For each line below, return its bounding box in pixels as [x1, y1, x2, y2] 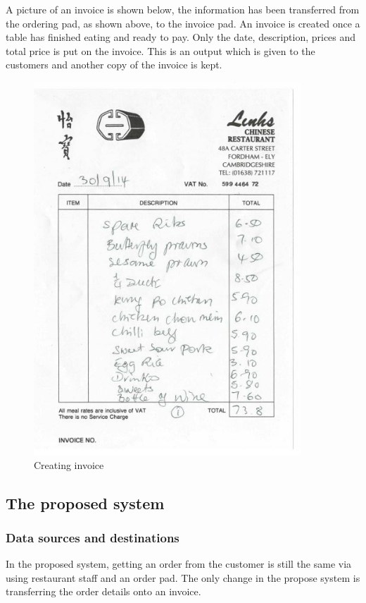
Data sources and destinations [6, 528, 179, 546]
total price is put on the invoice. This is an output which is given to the [6, 43, 315, 58]
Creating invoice [34, 457, 104, 472]
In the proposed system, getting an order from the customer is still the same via [6, 556, 352, 571]
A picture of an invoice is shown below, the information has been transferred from [6, 2, 360, 16]
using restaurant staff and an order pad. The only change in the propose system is [6, 570, 360, 585]
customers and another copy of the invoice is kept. [6, 57, 222, 72]
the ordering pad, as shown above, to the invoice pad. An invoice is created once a [6, 16, 360, 30]
